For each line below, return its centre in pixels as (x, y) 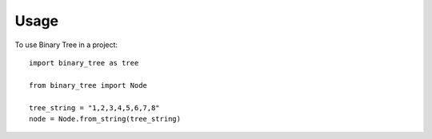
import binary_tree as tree (84, 63)
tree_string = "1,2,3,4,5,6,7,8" (94, 107)
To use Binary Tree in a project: (66, 45)
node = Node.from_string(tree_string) (105, 119)
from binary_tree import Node (88, 85)
